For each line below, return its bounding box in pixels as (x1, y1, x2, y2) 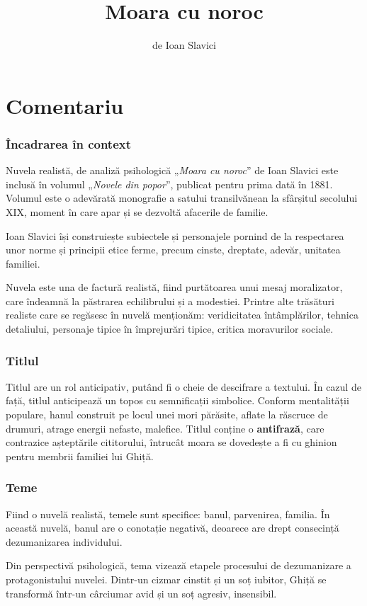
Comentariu (6, 91, 124, 120)
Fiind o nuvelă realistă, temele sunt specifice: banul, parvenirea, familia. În (6, 506, 330, 521)
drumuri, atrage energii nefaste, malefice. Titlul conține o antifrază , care (6, 421, 324, 435)
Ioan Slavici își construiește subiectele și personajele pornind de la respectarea (6, 228, 344, 243)
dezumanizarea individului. (6, 534, 123, 549)
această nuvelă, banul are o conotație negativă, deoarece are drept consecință (6, 520, 339, 535)
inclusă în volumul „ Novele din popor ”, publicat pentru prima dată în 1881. (6, 176, 333, 191)
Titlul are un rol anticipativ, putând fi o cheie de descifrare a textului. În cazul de (6, 379, 361, 394)
